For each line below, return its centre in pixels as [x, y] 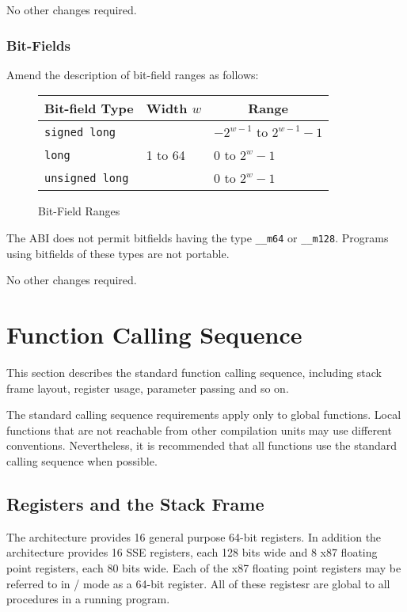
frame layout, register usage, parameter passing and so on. [148, 388]
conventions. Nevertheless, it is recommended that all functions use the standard [202, 445]
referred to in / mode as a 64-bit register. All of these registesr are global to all [198, 583]
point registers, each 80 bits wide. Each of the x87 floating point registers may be [204, 567]
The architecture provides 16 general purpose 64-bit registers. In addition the [194, 536]
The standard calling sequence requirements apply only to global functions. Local [204, 414]
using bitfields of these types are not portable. [118, 253]
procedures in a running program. [88, 599]
